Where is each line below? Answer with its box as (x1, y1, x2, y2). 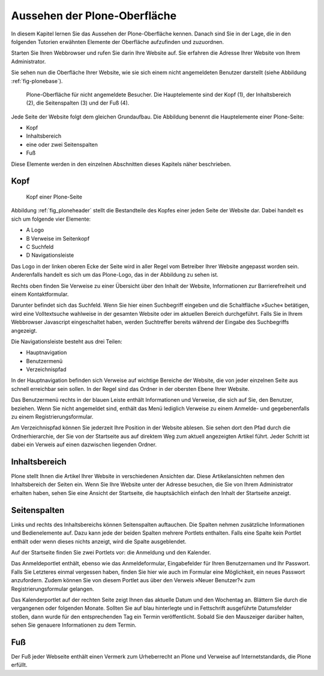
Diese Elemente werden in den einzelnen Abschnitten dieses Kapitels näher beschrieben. (11, 160, 232, 168)
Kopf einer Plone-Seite (26, 193, 82, 201)
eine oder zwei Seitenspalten (26, 141, 98, 148)
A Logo (26, 226, 44, 234)
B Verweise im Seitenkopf (26, 235, 90, 242)
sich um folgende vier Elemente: (11, 215, 91, 223)
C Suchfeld (26, 243, 54, 250)
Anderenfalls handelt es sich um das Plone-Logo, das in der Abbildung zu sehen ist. (11, 271, 218, 278)
